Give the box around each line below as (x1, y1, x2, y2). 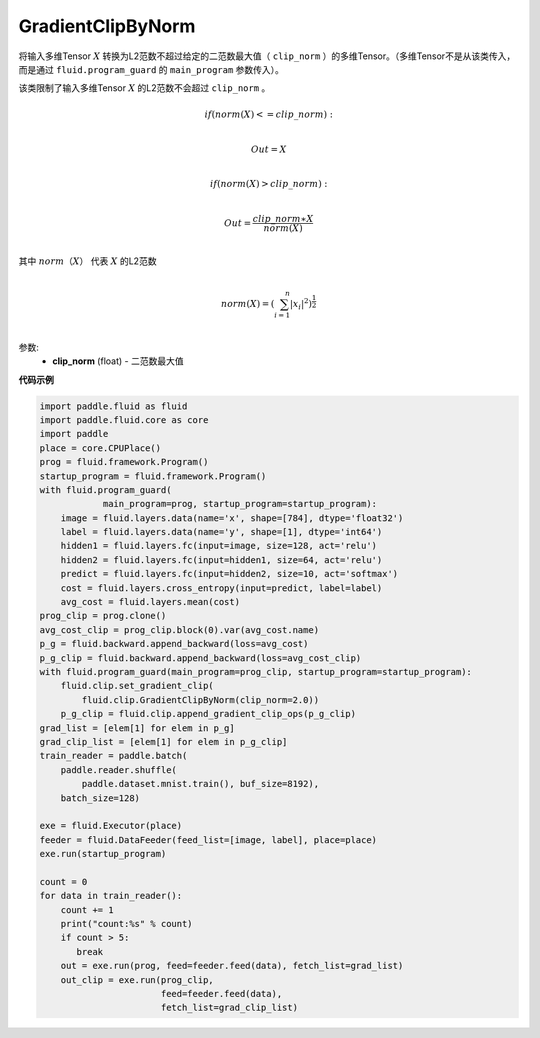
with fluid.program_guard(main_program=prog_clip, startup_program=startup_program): (39, 666, 472, 677)
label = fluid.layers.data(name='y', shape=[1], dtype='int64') (60, 526, 383, 538)
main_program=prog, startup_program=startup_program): (102, 498, 378, 510)
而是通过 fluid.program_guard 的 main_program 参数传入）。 (18, 63, 285, 75)
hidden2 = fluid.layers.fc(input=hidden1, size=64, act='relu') (60, 554, 383, 565)
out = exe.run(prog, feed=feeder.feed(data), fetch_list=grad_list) (60, 960, 404, 972)
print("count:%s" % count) (60, 918, 194, 930)
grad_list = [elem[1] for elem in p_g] (39, 722, 235, 734)
